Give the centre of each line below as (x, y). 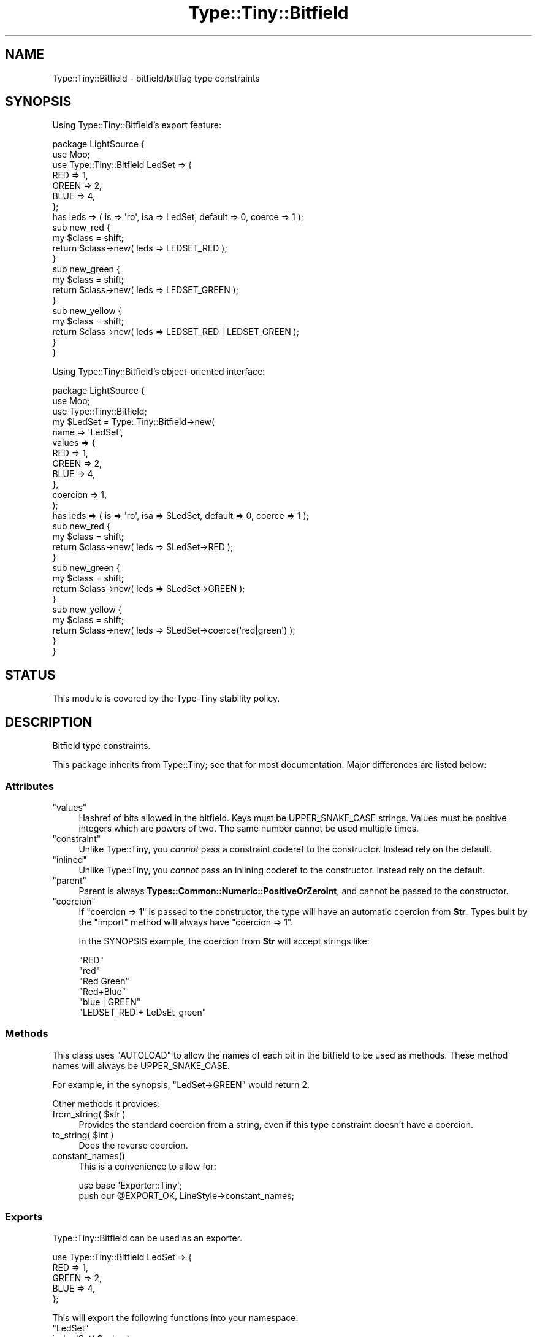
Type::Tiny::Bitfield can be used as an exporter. (147, 1238)
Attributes (29, 786)
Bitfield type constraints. (101, 746)
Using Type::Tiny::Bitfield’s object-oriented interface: (159, 372)
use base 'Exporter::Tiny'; (131, 1185)
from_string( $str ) (89, 1114)
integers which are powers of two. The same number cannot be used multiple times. (249, 828)
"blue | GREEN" (110, 1002)
